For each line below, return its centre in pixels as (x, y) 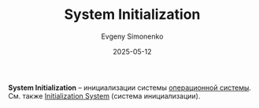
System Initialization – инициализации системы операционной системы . (130, 88)
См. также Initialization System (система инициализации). (104, 95)
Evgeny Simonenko (132, 36)
